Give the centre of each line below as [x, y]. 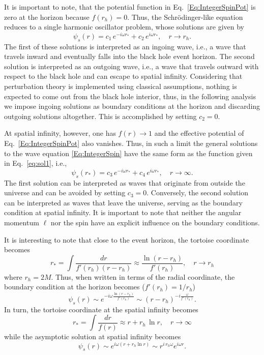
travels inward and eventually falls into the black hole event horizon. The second [129, 56]
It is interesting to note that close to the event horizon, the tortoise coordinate [127, 239]
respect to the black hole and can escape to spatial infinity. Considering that [123, 76]
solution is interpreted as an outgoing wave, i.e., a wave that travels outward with [131, 66]
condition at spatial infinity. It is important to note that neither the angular [123, 212]
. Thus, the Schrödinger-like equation [185, 17]
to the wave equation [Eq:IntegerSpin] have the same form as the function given [128, 153]
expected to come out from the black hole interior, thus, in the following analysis [130, 96]
